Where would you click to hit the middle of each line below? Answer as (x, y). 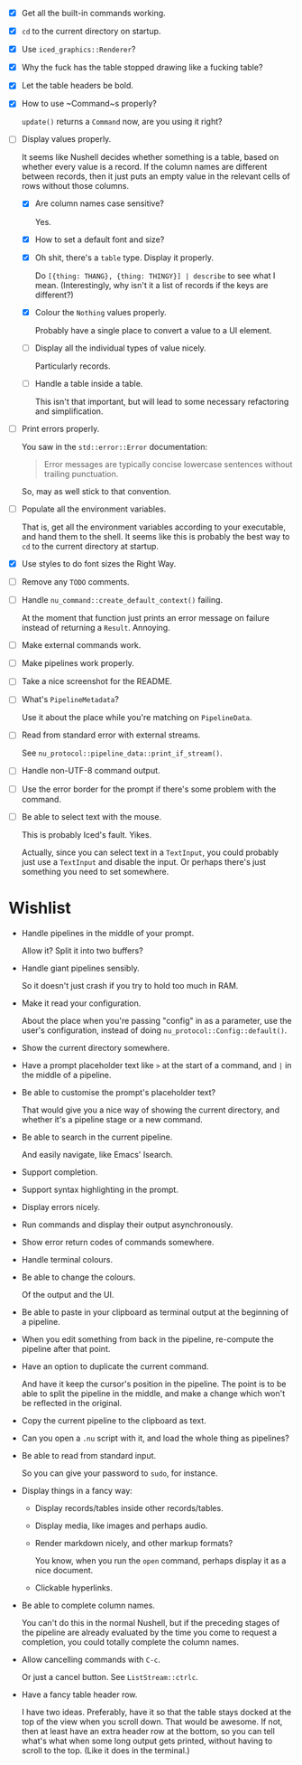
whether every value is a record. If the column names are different (144, 167)
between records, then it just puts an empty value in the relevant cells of (156, 176)
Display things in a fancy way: (77, 1490)
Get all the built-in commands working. (93, 13)
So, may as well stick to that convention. (96, 491)
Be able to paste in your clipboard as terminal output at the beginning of (155, 1312)
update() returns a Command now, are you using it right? (122, 122)
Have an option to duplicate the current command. (115, 1366)
